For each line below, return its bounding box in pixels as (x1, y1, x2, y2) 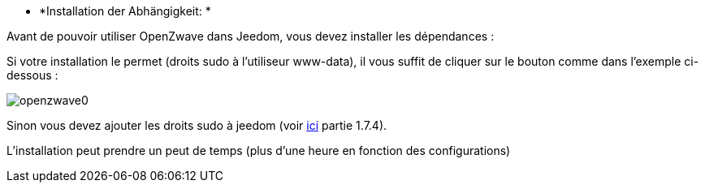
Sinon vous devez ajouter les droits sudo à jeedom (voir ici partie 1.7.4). (6, 118, 387, 132)
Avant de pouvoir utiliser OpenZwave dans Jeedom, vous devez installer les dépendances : (6, 29, 495, 43)
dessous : (6, 68, 58, 82)
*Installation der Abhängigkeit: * (39, 4, 211, 18)
